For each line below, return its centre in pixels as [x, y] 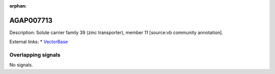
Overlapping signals [35, 55]
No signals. [21, 65]
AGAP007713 [31, 20]
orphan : [18, 6]
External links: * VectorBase [39, 42]
